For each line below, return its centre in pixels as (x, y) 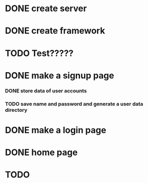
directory (16, 110)
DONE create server (46, 9)
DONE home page (41, 152)
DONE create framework (55, 31)
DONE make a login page (56, 130)
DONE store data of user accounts (46, 91)
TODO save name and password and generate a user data (74, 104)
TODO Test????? (39, 53)
